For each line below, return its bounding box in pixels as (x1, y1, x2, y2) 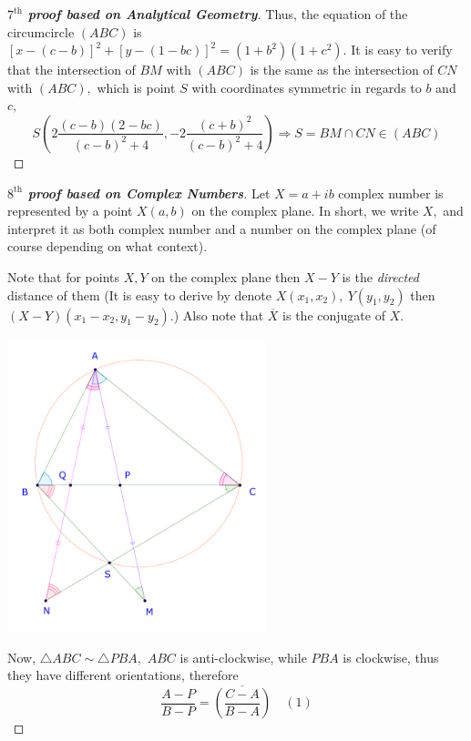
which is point (97, 77, 176, 96)
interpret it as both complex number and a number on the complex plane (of (7, 218, 436, 238)
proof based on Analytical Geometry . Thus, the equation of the (27, 5, 408, 23)
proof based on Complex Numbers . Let (27, 183, 271, 202)
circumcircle (7, 22, 75, 41)
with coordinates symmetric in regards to (191, 77, 422, 96)
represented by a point (7, 201, 133, 220)
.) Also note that (169, 305, 264, 324)
